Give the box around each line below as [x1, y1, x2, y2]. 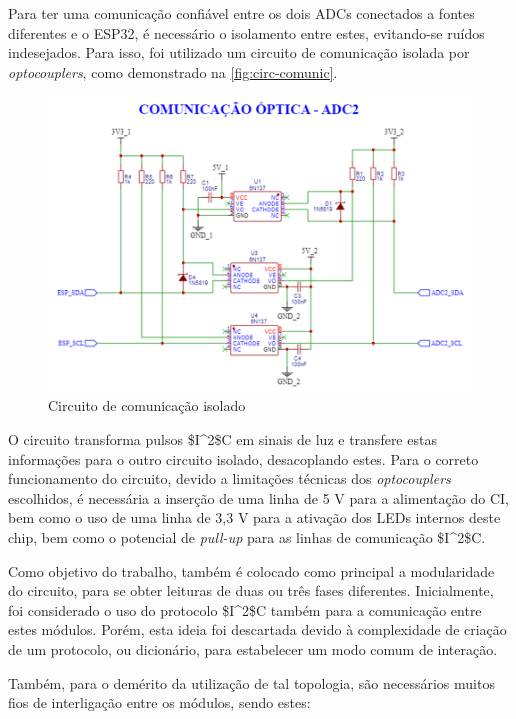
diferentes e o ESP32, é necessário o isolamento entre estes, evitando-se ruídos [8, 22, 485, 43]
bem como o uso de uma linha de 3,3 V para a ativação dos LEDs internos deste [8, 507, 501, 528]
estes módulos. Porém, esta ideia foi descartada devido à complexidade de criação [8, 619, 507, 640]
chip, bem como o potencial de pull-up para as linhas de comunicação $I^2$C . [8, 526, 486, 547]
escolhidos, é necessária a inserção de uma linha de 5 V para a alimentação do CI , [8, 487, 509, 508]
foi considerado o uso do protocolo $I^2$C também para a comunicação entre [8, 599, 482, 620]
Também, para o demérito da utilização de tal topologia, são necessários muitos [8, 672, 495, 693]
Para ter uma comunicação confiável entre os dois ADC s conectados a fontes [8, 3, 475, 23]
